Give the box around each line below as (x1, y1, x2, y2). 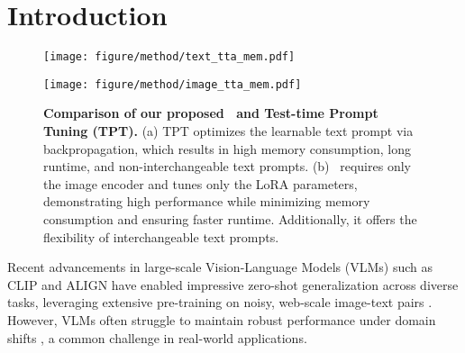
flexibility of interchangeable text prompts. (43, 227, 279, 246)
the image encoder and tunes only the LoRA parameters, (43, 174, 358, 193)
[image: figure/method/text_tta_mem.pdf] (43, 50, 296, 64)
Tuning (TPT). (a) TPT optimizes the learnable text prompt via (43, 122, 414, 140)
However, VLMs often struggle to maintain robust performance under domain (7, 310, 436, 329)
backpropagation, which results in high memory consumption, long (43, 139, 411, 158)
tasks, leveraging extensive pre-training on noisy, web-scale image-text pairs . (7, 293, 433, 312)
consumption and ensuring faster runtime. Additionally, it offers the (43, 210, 417, 228)
